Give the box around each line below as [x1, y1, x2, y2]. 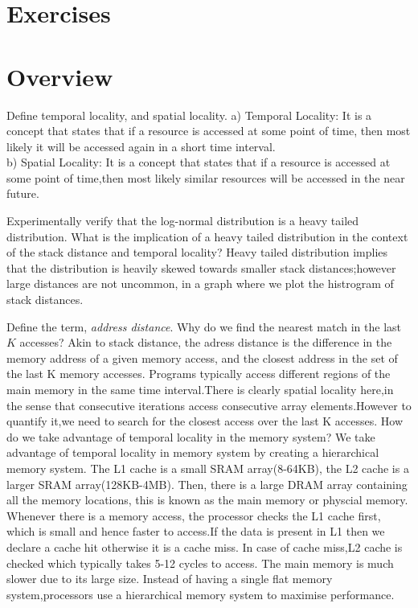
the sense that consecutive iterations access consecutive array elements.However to [6, 396, 412, 413]
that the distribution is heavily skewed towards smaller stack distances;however [6, 259, 396, 276]
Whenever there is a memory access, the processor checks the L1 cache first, [6, 507, 381, 524]
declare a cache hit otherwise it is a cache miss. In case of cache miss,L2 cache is [6, 538, 403, 555]
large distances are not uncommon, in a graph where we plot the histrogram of [6, 275, 394, 292]
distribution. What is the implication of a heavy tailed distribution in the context [6, 228, 408, 244]
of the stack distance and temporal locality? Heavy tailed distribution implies [6, 244, 388, 261]
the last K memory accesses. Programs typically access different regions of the [6, 365, 391, 382]
